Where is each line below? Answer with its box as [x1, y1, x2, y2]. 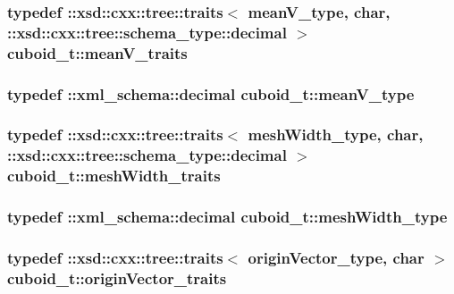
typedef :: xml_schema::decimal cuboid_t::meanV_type [7, 82, 415, 105]
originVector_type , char [248, 246, 425, 268]
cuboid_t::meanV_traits [7, 41, 188, 63]
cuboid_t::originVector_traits [7, 266, 227, 289]
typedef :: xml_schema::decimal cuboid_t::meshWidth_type [7, 206, 448, 228]
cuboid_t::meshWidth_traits [7, 164, 221, 187]
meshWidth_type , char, [248, 123, 424, 146]
